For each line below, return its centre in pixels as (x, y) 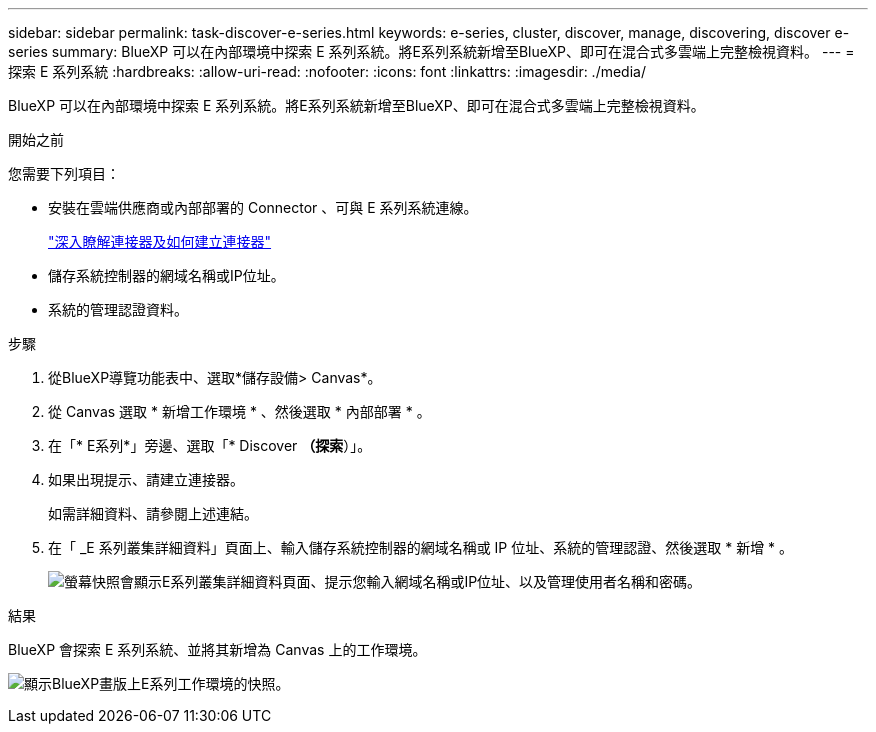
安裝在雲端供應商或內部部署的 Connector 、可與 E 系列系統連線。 (263, 207)
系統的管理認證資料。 (118, 309)
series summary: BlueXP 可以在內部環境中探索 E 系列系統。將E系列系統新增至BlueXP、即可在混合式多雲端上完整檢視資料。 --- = (431, 51)
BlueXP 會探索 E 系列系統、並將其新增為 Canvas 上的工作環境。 (217, 649)
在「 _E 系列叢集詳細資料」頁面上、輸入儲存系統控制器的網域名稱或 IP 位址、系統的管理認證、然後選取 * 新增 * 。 (421, 547)
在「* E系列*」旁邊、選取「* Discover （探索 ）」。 (210, 445)
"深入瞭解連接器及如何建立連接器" (160, 241)
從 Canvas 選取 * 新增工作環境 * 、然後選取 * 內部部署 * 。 (239, 411)
